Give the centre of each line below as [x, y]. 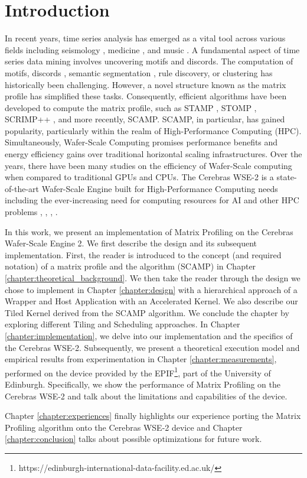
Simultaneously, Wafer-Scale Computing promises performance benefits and [141, 142]
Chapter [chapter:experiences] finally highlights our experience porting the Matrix [153, 416]
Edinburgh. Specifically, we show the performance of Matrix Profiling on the [143, 384]
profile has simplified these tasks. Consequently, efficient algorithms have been [146, 96]
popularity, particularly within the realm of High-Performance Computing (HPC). [153, 130]
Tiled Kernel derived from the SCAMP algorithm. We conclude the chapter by [147, 312]
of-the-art [22, 188]
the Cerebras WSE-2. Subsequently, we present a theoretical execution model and [152, 347]
